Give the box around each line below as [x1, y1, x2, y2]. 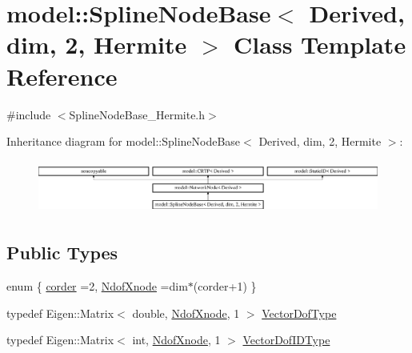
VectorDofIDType [242, 331, 330, 348]
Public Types [6, 240, 118, 265]
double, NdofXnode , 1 [132, 304, 240, 321]
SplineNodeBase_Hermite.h [69, 106, 206, 122]
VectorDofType [262, 304, 337, 321]
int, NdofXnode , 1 [132, 331, 221, 348]
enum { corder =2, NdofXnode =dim [6, 278, 188, 295]
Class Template [234, 28, 406, 61]
